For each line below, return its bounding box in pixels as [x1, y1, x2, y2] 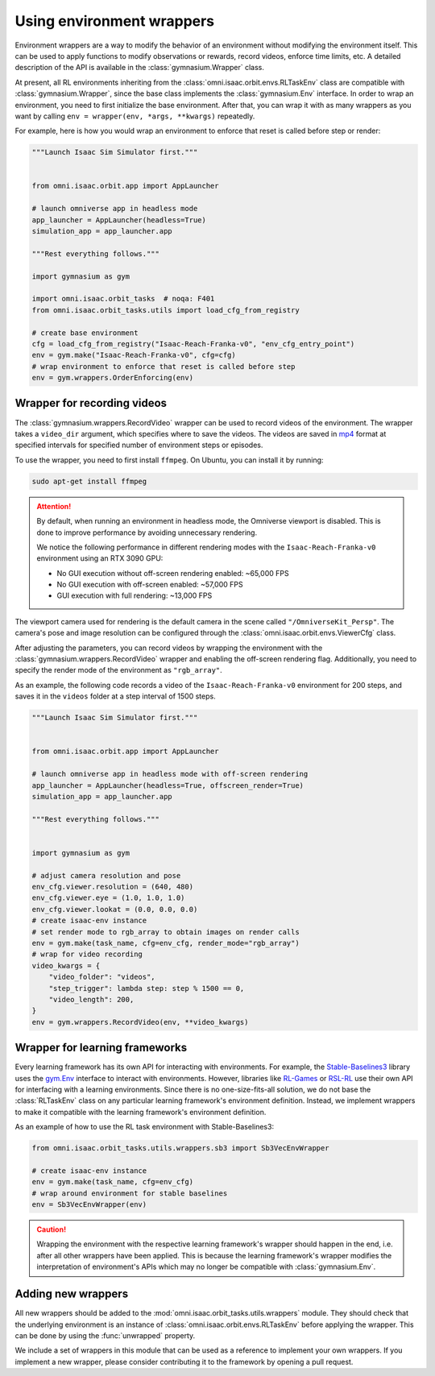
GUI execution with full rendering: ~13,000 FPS [56, 591, 213, 600]
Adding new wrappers [14, 1287, 129, 1301]
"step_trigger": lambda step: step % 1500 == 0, [48, 984, 245, 993]
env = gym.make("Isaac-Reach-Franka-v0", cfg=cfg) [31, 350, 237, 360]
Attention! [36, 501, 72, 511]
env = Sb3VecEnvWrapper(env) [31, 1200, 147, 1209]
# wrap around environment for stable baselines [31, 1188, 228, 1198]
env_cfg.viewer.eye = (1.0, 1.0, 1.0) [31, 893, 185, 902]
